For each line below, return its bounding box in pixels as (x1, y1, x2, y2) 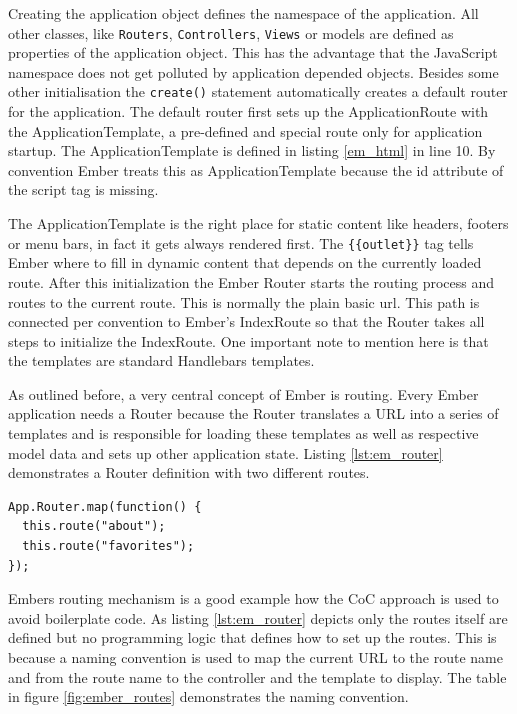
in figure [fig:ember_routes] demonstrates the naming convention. (8, 686, 409, 707)
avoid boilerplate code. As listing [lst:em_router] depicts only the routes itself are (8, 607, 508, 628)
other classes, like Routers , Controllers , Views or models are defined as (8, 22, 454, 43)
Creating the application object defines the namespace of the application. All (8, 3, 479, 23)
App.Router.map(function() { (8, 499, 202, 514)
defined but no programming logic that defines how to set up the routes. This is (8, 627, 497, 648)
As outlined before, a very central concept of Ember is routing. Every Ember (8, 383, 479, 404)
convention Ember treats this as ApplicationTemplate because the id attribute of (8, 159, 504, 180)
